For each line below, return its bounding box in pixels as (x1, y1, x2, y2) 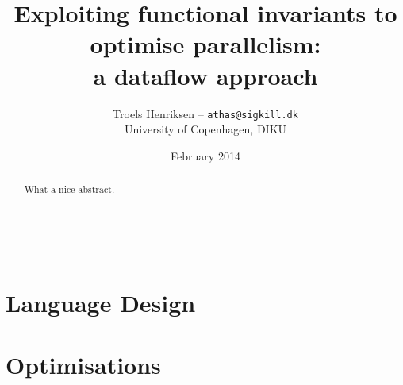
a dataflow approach (93, 59, 318, 91)
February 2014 (171, 147, 240, 164)
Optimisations (6, 348, 161, 380)
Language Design (6, 286, 196, 318)
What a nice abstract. (24, 183, 115, 196)
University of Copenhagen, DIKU (124, 121, 287, 137)
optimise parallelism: (90, 28, 321, 60)
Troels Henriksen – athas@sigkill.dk (113, 105, 298, 121)
